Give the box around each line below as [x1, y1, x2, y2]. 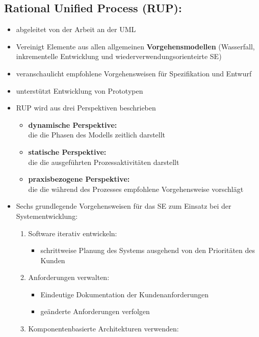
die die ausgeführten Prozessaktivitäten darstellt [28, 156, 179, 167]
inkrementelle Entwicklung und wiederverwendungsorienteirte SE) [16, 51, 222, 62]
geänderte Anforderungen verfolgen [40, 306, 150, 317]
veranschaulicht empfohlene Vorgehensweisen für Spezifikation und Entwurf [16, 68, 252, 78]
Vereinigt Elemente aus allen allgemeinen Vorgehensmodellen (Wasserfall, [16, 41, 255, 51]
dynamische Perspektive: [28, 119, 117, 130]
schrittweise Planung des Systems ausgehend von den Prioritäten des [40, 245, 255, 256]
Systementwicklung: [16, 210, 78, 221]
